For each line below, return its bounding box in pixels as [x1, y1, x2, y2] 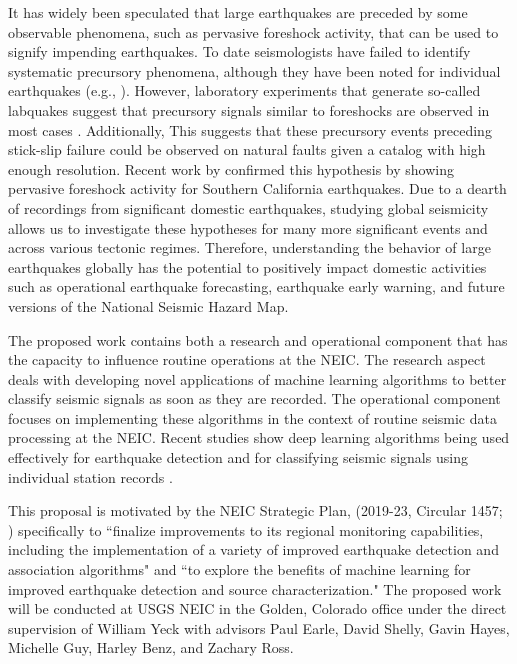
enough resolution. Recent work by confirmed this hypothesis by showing [8, 158, 454, 179]
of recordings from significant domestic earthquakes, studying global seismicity [8, 197, 489, 218]
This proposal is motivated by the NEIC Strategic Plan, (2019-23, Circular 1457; [8, 500, 503, 521]
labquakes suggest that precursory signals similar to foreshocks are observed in [8, 99, 490, 120]
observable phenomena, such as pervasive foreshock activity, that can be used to [8, 21, 499, 42]
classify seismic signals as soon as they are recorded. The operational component [8, 388, 501, 409]
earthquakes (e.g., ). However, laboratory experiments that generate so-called [8, 80, 481, 101]
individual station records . [8, 466, 173, 487]
